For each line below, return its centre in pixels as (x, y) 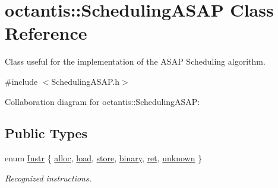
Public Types (46, 133)
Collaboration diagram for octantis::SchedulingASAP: (102, 101)
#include (21, 81)
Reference (46, 33)
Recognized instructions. (48, 178)
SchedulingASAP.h (86, 81)
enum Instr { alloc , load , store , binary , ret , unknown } (104, 158)
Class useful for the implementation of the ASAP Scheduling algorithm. (135, 61)
